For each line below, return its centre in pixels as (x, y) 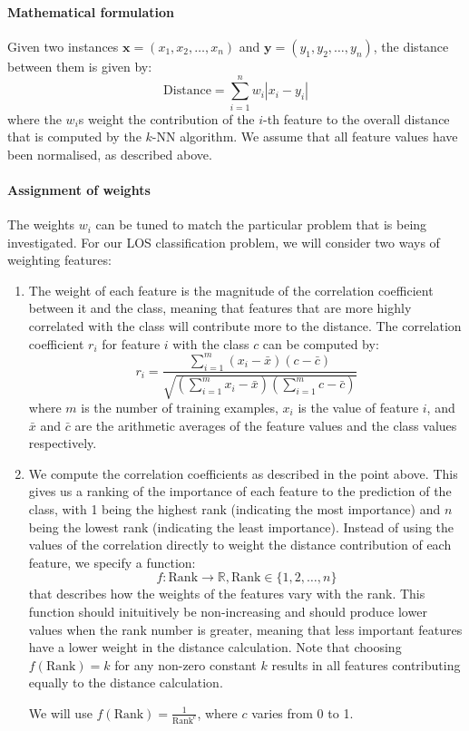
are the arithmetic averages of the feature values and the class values (266, 425)
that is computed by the (74, 136)
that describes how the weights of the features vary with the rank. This (227, 594)
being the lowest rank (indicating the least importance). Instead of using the (241, 526)
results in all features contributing (366, 664)
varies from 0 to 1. (303, 712)
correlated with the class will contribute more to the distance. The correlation (245, 326)
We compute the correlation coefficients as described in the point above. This (243, 473)
